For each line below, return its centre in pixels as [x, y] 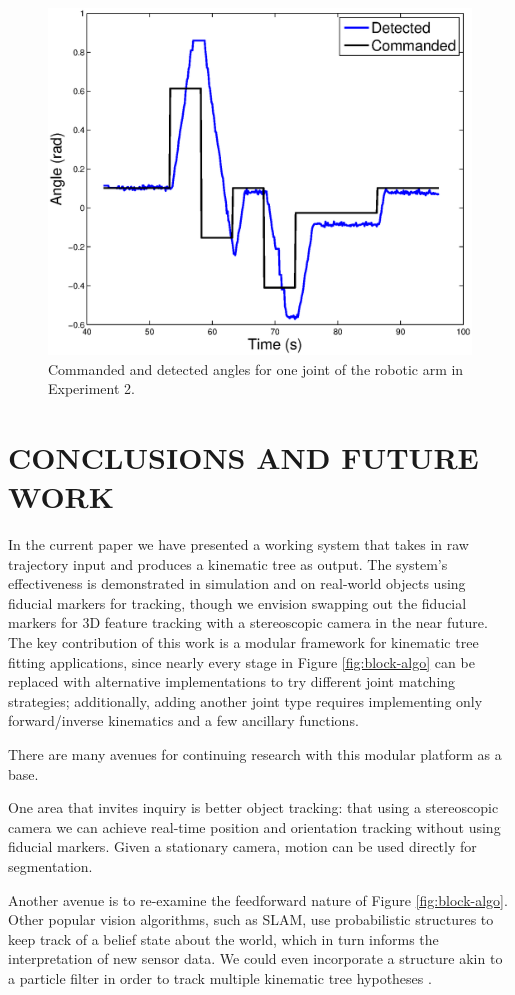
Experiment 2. [91, 388]
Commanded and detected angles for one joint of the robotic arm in [256, 368]
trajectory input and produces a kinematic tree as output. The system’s [228, 563]
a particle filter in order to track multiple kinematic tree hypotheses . [220, 977]
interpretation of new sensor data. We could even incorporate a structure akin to [255, 958]
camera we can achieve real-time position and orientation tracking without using [254, 826]
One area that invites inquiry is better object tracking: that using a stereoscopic [253, 807]
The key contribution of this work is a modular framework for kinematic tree [243, 642]
